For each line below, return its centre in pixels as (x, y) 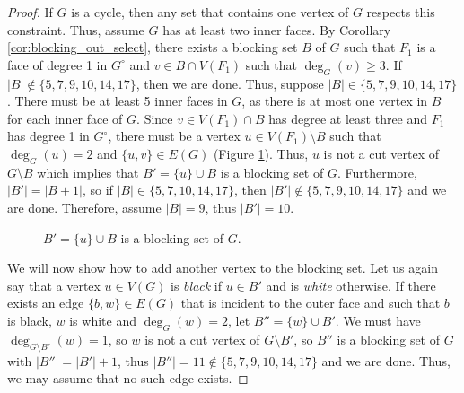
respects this (401, 12)
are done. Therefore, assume (84, 207)
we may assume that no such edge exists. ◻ (128, 378)
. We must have (378, 320)
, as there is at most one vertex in (335, 101)
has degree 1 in (48, 136)
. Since (155, 118)
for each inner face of (65, 118)
